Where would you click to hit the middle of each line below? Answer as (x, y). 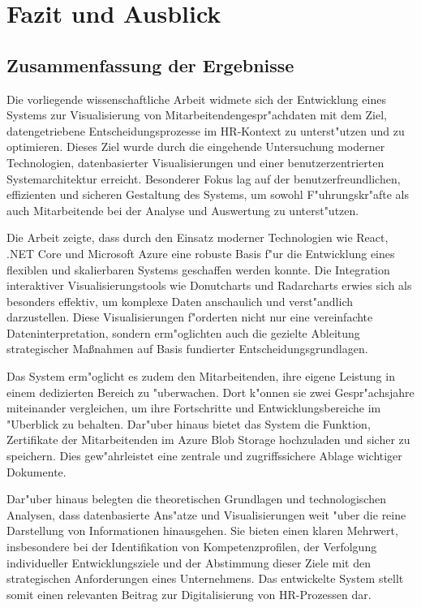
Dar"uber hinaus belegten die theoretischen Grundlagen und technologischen (196, 499)
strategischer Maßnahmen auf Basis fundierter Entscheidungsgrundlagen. (187, 349)
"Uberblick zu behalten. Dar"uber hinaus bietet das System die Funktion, (189, 423)
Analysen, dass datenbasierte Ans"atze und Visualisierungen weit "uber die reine (206, 514)
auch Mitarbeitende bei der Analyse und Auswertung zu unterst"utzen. (183, 210)
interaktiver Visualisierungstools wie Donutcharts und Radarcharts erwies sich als (209, 285)
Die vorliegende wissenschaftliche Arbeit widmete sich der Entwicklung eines (196, 99)
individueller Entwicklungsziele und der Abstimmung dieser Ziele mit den (189, 562)
